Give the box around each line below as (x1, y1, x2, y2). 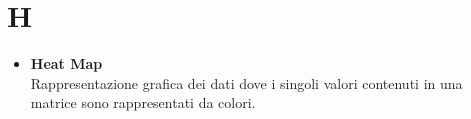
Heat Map (30, 53, 103, 74)
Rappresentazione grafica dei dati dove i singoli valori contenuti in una (30, 72, 463, 93)
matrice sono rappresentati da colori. (30, 92, 256, 113)
